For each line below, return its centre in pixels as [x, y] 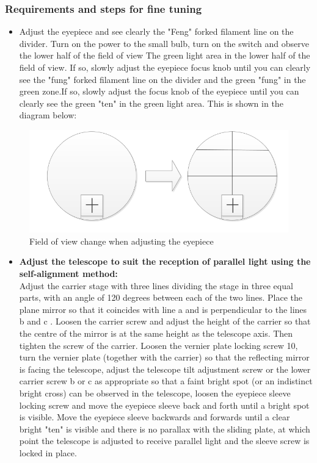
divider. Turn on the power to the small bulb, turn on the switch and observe [164, 43]
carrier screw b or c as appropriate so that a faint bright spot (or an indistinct [166, 381]
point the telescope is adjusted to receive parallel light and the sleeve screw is [164, 441]
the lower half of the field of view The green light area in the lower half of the [165, 55]
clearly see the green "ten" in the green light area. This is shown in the [151, 103]
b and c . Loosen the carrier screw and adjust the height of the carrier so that [165, 321]
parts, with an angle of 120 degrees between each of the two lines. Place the [161, 297]
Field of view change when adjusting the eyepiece [122, 241]
